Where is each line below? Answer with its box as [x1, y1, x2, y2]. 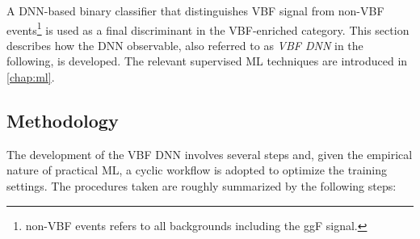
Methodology [6, 108, 119, 133]
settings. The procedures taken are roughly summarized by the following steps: [6, 178, 397, 195]
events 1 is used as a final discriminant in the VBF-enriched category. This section [6, 19, 409, 38]
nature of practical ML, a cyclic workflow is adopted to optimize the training [6, 161, 387, 178]
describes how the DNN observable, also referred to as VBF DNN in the [6, 36, 363, 53]
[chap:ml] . [6, 69, 55, 86]
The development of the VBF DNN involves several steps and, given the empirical [6, 145, 413, 162]
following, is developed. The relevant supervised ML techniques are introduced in [6, 52, 408, 69]
